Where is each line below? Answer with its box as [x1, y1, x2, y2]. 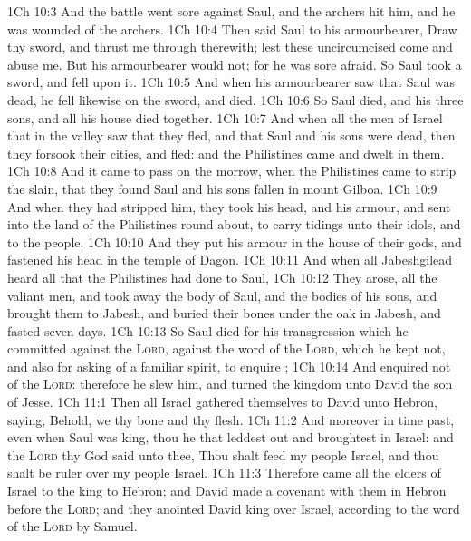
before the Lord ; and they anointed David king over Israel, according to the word [7, 498, 460, 517]
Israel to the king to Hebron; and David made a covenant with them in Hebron [7, 481, 447, 500]
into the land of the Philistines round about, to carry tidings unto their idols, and [7, 215, 461, 234]
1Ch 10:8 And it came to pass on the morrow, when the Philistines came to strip [7, 161, 457, 180]
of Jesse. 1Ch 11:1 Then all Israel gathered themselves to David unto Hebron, [7, 392, 437, 411]
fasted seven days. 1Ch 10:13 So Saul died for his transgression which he [7, 321, 409, 340]
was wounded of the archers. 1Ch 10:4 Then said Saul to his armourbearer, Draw [7, 19, 457, 38]
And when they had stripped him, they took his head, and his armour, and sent [7, 197, 451, 216]
